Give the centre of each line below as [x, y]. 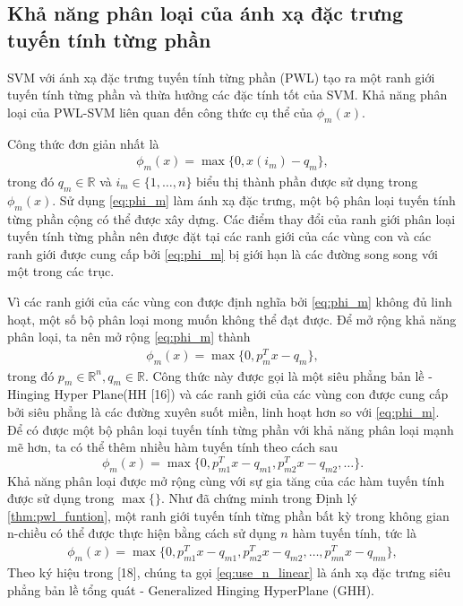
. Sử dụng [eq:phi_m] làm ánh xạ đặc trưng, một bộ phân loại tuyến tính [254, 199]
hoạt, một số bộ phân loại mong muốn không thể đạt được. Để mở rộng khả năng [232, 319]
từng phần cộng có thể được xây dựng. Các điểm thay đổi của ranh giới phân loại [231, 218]
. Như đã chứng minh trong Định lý [259, 498]
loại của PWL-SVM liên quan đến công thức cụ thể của [160, 112]
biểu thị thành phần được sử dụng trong [307, 181]
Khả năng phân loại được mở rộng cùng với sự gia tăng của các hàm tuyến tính [226, 480]
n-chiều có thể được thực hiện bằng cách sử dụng [142, 533]
